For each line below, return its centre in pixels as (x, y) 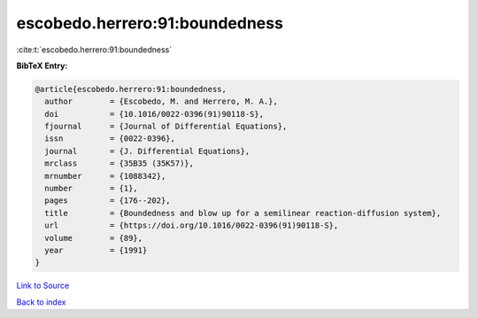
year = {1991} (96, 250)
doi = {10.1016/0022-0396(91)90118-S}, (154, 114)
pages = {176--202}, (108, 201)
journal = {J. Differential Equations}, (147, 151)
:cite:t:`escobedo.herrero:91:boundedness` (94, 50)
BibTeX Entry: (42, 66)
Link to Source (43, 286)
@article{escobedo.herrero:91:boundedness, (131, 89)
